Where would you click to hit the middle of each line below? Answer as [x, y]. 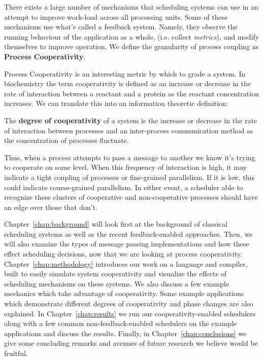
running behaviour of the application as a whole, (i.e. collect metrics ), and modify [132, 36]
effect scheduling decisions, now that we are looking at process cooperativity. [123, 254]
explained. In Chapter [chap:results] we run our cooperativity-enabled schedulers [130, 313]
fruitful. [16, 353]
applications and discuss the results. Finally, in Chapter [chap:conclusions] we [125, 333]
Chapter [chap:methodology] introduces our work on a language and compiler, [126, 263]
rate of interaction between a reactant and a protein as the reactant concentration [131, 93]
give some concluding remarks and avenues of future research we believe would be [131, 343]
